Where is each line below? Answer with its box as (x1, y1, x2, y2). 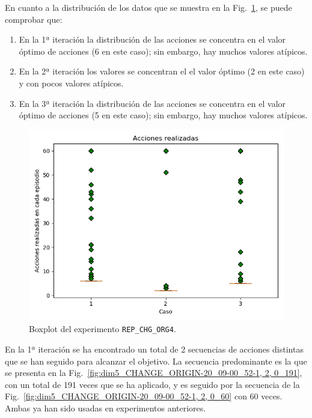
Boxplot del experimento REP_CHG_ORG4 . (29, 323, 176, 335)
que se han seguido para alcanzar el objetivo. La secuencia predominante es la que (5, 354, 307, 367)
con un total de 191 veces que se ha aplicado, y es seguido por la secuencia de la (5, 378, 300, 390)
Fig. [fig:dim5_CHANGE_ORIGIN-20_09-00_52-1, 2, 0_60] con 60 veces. (5, 390, 283, 402)
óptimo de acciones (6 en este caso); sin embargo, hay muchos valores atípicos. (19, 44, 308, 57)
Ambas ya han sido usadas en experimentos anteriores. (5, 401, 206, 414)
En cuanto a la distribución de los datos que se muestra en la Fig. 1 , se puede (5, 1, 292, 13)
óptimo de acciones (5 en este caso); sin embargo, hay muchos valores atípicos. (19, 109, 308, 121)
